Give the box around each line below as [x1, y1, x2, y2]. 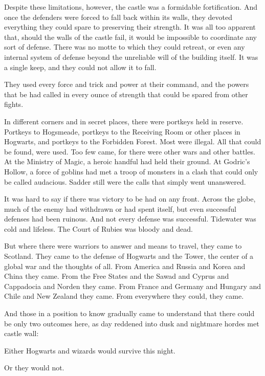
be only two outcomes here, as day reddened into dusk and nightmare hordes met [4, 318, 259, 328]
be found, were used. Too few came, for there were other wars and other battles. [4, 146, 255, 157]
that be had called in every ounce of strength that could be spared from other [4, 89, 248, 99]
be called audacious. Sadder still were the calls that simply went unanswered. [4, 176, 246, 187]
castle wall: [4, 328, 39, 339]
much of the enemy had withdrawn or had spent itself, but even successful [4, 203, 236, 214]
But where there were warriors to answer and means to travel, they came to [4, 240, 242, 251]
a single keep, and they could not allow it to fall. [4, 61, 157, 72]
